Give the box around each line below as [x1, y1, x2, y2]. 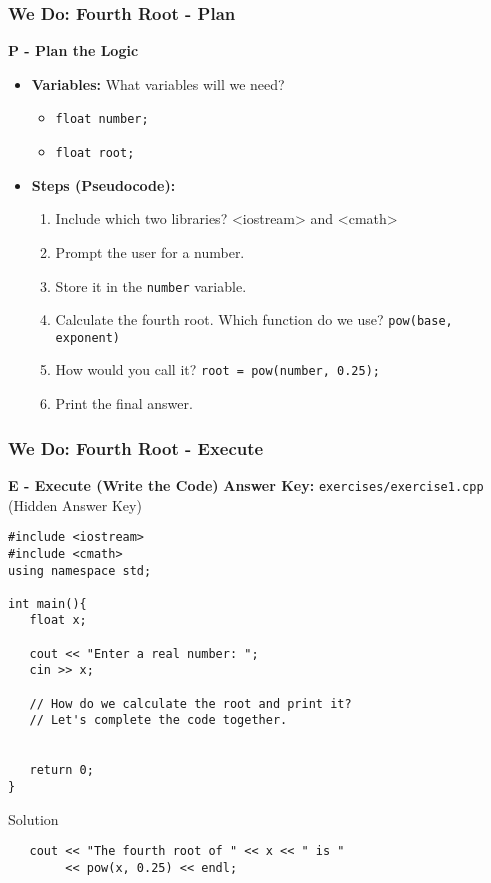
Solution [8, 808, 59, 829]
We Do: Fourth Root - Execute [8, 435, 264, 460]
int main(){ [8, 596, 87, 611]
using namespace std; [8, 563, 152, 578]
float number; [55, 112, 149, 127]
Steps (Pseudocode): [31, 174, 176, 195]
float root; [55, 146, 135, 161]
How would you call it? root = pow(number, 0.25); [55, 359, 381, 380]
